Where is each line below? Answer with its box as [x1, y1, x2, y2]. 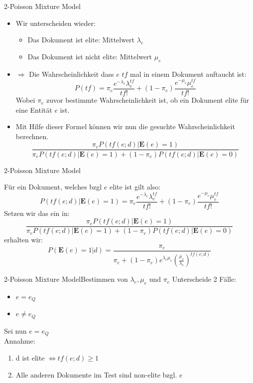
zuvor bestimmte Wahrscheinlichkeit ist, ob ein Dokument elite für [46, 95, 250, 105]
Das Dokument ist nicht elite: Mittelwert [27, 51, 152, 61]
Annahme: [4, 336, 35, 346]
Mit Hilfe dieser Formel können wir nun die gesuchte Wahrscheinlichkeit [15, 121, 235, 132]
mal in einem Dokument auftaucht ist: [130, 68, 247, 79]
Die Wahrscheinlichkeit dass [29, 68, 114, 79]
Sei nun [4, 325, 27, 336]
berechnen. [15, 131, 49, 141]
